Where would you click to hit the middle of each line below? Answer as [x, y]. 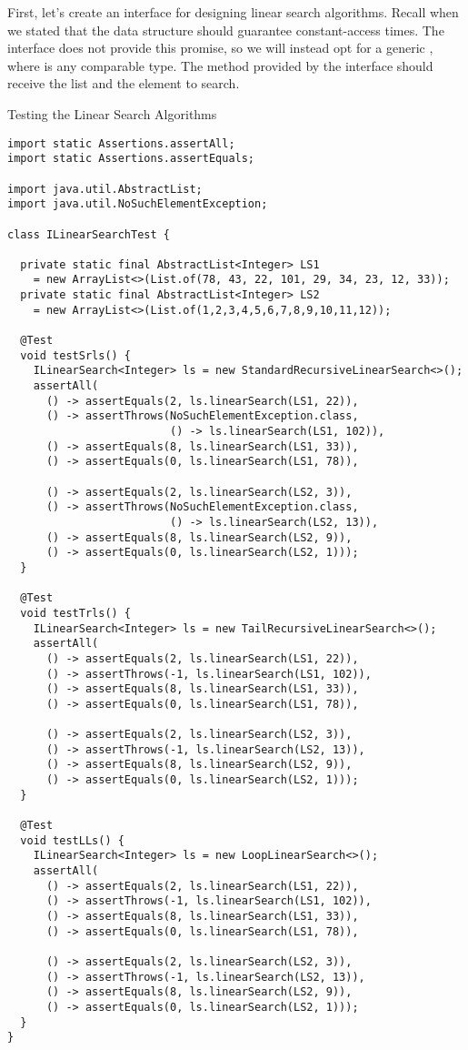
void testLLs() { [72, 840]
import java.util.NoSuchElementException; [138, 204]
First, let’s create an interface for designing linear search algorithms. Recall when [233, 12]
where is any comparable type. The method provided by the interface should [220, 65]
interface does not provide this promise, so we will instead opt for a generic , [220, 48]
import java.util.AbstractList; [105, 189]
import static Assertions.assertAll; [121, 143]
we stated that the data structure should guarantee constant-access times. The [226, 30]
